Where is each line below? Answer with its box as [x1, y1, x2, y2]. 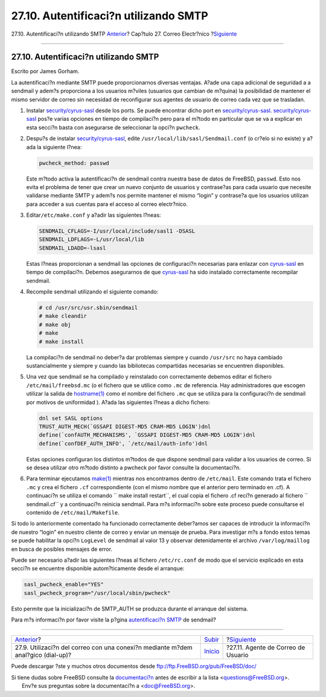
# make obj [39, 321, 71, 328]
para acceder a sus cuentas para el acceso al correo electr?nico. [26, 200, 188, 208]
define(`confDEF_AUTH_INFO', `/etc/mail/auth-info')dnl [39, 440, 208, 447]
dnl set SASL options [39, 414, 103, 422]
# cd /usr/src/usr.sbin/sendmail [39, 304, 138, 311]
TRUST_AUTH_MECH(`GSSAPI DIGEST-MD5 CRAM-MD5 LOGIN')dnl [39, 423, 211, 430]
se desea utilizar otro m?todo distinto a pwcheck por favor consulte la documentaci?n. [26, 464, 241, 471]
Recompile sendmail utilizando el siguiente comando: [26, 288, 159, 295]
